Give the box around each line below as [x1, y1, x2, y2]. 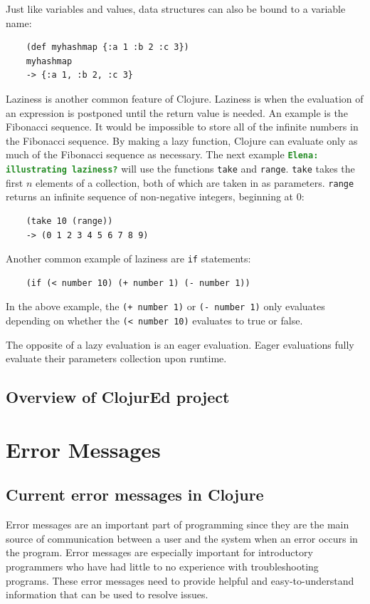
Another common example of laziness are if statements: [6, 251, 251, 266]
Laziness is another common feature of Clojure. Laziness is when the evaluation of [6, 91, 364, 106]
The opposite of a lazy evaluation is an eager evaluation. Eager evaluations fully [6, 337, 354, 352]
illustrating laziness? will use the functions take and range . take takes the [6, 161, 355, 175]
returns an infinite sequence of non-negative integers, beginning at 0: [6, 189, 305, 204]
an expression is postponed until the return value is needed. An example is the [6, 105, 348, 120]
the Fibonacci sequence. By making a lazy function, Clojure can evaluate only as [6, 133, 358, 148]
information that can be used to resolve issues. [6, 587, 208, 602]
